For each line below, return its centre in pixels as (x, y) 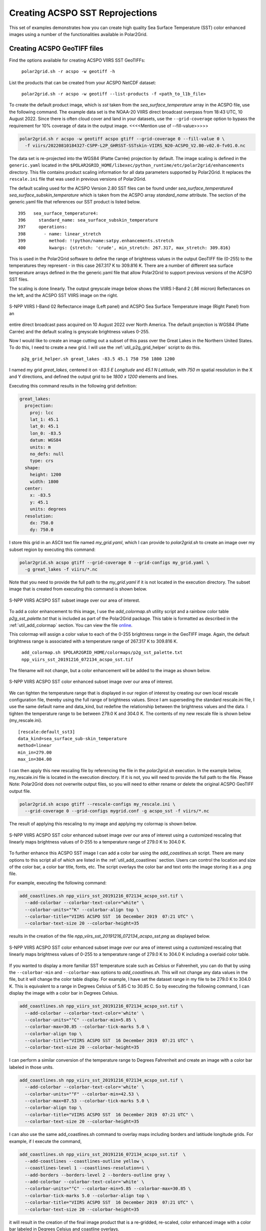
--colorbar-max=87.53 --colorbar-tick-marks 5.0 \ (87, 1101)
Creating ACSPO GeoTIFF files (56, 49)
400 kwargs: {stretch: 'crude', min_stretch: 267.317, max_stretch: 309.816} (124, 248)
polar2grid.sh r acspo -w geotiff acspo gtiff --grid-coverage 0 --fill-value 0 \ (122, 139)
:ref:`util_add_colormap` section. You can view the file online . (71, 625)
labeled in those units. (32, 1067)
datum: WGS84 (46, 440)
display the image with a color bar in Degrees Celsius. (64, 993)
